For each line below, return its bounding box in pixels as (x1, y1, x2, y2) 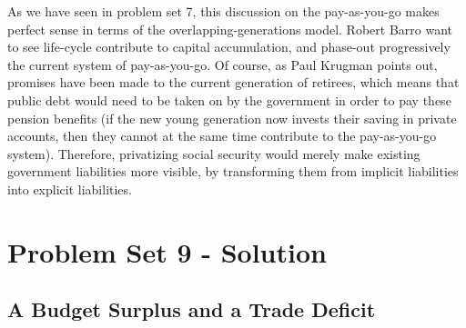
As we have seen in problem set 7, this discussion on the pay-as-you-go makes (7, 2, 440, 20)
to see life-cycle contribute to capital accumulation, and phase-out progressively (7, 37, 451, 56)
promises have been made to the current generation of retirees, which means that (7, 73, 460, 92)
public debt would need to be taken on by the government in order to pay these (7, 90, 451, 109)
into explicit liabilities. (7, 179, 132, 198)
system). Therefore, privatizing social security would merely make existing (7, 144, 420, 163)
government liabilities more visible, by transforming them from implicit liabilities (7, 162, 459, 181)
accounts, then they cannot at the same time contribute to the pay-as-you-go (7, 126, 437, 145)
